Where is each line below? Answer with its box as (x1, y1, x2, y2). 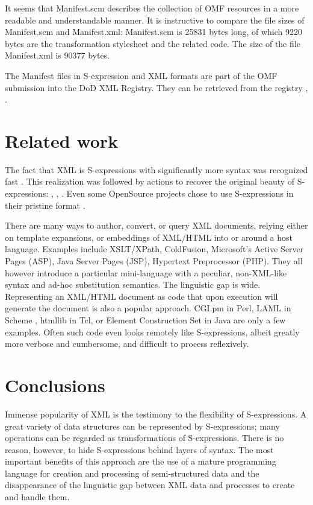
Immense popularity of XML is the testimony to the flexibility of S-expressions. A (5, 407, 307, 420)
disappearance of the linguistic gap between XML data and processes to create (5, 478, 295, 491)
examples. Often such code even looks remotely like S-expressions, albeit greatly (5, 325, 300, 338)
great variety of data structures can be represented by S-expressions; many (5, 419, 280, 432)
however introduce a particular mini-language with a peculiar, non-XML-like (5, 266, 287, 279)
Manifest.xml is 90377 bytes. (5, 49, 110, 62)
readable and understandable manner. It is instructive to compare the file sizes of (5, 13, 305, 26)
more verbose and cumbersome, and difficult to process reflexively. (5, 337, 249, 350)
